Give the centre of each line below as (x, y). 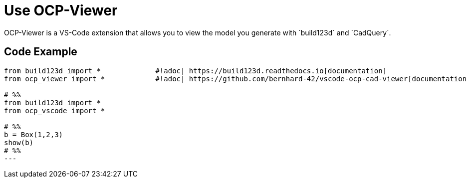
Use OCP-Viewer (61, 10)
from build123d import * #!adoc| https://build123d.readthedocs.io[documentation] (196, 71)
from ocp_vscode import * (55, 110)
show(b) (19, 142)
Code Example (41, 52)
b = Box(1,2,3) (34, 134)
